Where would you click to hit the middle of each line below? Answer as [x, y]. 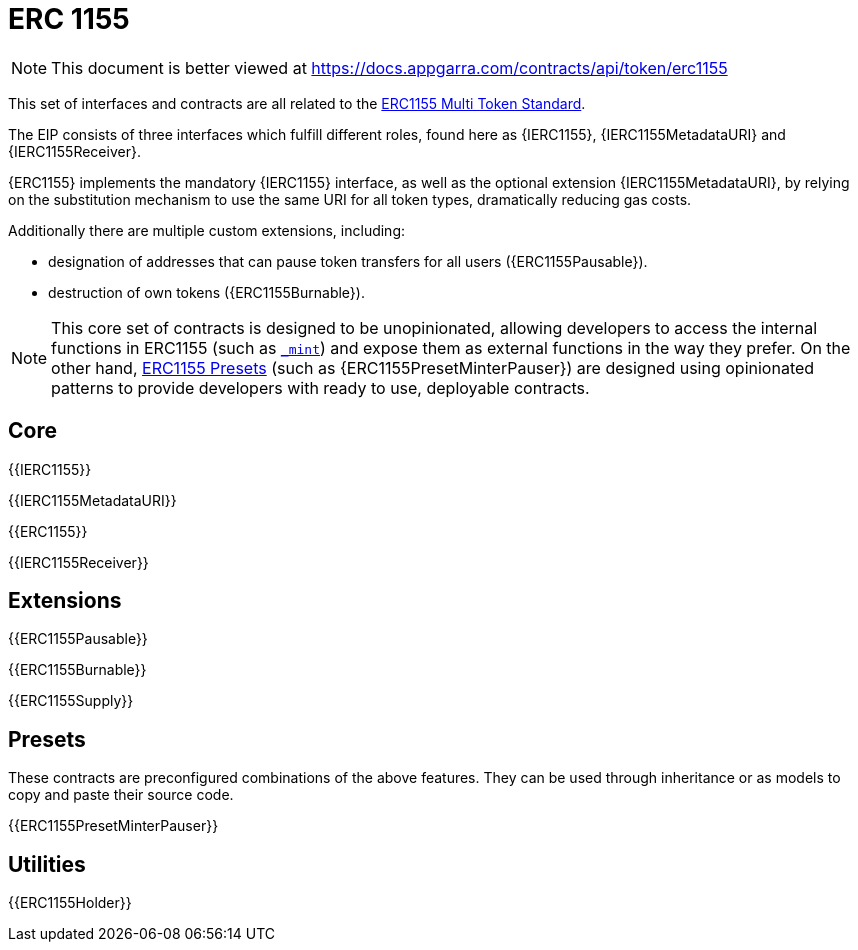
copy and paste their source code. [121, 795]
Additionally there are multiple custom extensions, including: [207, 230]
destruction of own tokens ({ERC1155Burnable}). [206, 292]
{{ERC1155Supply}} [71, 701]
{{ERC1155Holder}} [70, 903]
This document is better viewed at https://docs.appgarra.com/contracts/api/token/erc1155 [389, 67]
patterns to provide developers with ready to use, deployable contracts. [320, 387]
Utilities [47, 864]
